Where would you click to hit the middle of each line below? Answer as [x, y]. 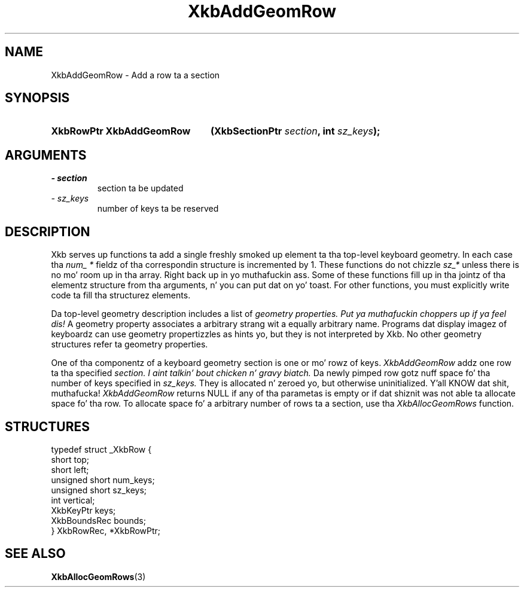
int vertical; [73, 500]
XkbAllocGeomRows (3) [98, 576]
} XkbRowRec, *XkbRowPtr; [106, 530]
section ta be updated [140, 188]
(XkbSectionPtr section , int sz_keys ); [295, 131]
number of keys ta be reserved [158, 209]
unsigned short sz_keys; [99, 490]
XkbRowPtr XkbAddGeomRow [121, 131]
